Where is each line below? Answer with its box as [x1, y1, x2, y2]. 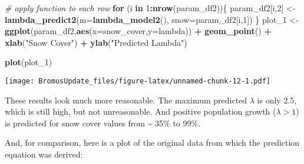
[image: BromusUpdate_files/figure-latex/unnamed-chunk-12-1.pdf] [5, 76, 271, 85]
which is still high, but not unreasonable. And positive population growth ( [5, 105, 276, 118]
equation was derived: [5, 148, 83, 160]
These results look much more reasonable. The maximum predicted [5, 93, 247, 106]
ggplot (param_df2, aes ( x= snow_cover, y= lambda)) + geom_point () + [5, 25, 272, 37]
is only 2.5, [257, 93, 297, 106]
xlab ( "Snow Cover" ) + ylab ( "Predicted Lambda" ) [5, 36, 187, 48]
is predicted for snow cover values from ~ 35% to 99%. [5, 116, 201, 129]
